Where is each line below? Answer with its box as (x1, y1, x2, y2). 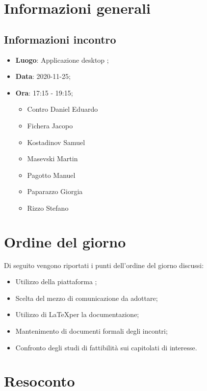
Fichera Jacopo (27, 120, 73, 130)
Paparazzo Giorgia (27, 186, 83, 196)
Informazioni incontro (4, 31, 116, 47)
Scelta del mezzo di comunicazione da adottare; (15, 293, 158, 303)
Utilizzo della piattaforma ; (15, 276, 97, 287)
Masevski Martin (27, 153, 78, 164)
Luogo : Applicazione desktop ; (15, 54, 109, 65)
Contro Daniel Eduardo (27, 104, 98, 114)
